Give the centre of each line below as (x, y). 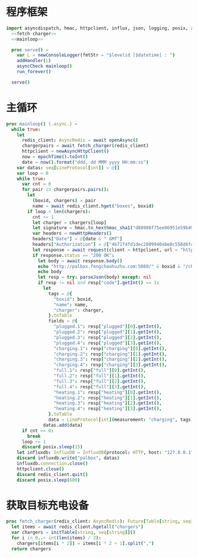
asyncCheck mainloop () (44, 66)
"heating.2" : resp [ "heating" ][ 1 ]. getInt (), (108, 398)
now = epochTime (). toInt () (55, 157)
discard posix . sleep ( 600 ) (49, 480)
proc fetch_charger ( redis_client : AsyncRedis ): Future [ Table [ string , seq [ (100, 521)
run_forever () (34, 72)
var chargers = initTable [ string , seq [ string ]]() (73, 533)
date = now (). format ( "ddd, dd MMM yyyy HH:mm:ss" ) (85, 162)
